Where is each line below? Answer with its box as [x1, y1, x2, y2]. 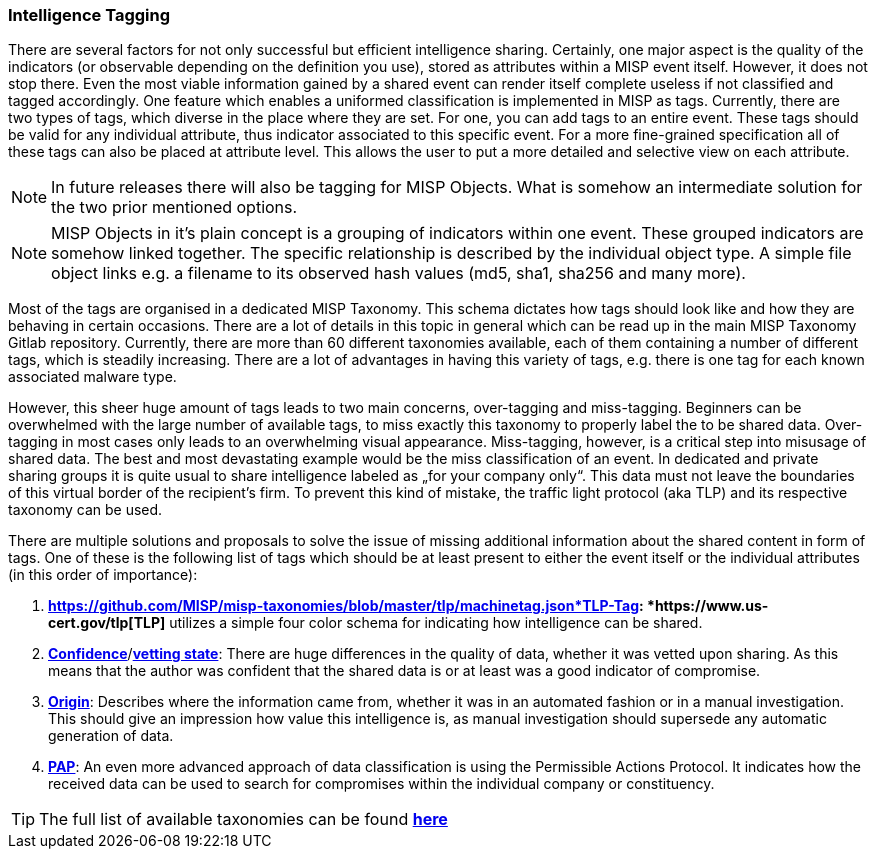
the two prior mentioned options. [51, 197, 298, 218]
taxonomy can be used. [8, 501, 163, 519]
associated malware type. [8, 368, 177, 386]
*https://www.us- [647, 597, 769, 615]
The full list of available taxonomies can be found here [39, 809, 448, 830]
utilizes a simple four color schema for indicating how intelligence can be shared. [169, 614, 703, 632]
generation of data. [48, 727, 174, 745]
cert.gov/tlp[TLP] [48, 614, 166, 632]
